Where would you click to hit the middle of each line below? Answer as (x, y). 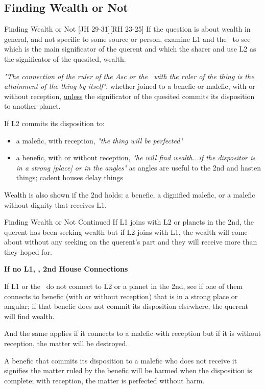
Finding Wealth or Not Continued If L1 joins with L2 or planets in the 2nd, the (129, 222)
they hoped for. (28, 251)
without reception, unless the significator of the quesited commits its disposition (129, 96)
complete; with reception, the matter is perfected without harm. (104, 380)
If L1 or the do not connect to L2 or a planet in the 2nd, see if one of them (124, 286)
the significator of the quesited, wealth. (65, 58)
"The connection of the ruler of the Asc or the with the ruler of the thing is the (129, 76)
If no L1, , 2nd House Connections (66, 269)
